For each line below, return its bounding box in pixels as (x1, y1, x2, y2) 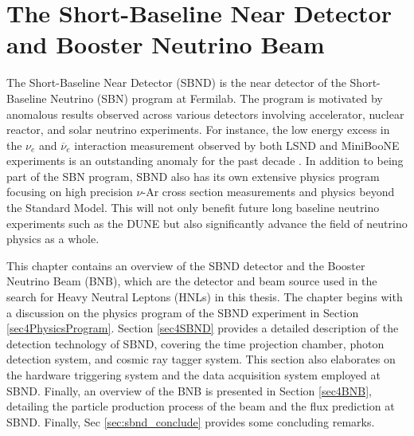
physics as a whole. (6, 230, 100, 247)
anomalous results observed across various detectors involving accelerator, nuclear (6, 105, 404, 122)
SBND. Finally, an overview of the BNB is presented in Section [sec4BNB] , (6, 382, 372, 399)
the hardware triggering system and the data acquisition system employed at (6, 367, 381, 383)
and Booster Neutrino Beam (6, 28, 325, 61)
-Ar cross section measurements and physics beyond (142, 183, 395, 200)
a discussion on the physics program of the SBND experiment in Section (6, 304, 359, 320)
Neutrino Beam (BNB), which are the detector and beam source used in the (6, 273, 377, 289)
